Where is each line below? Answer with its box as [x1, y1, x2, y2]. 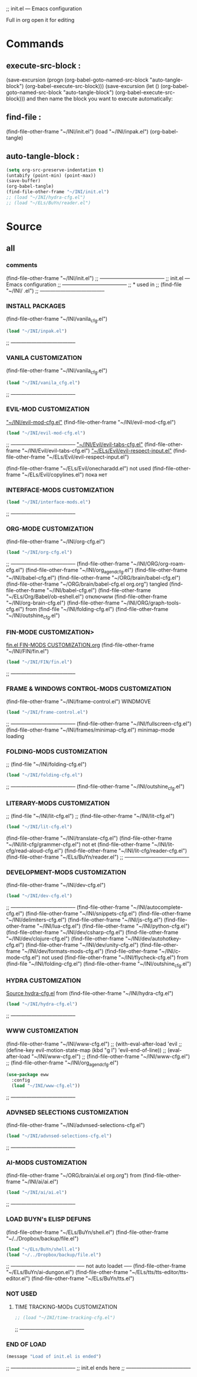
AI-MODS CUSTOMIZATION [6, 1158, 87, 1167]
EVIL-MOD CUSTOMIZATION [6, 405, 90, 413]
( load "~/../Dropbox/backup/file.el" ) [6, 1252, 101, 1258]
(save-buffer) [6, 178, 41, 184]
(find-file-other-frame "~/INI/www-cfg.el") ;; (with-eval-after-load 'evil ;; [6, 1040, 182, 1047]
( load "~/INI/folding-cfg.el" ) [6, 772, 83, 778]
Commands [6, 37, 64, 51]
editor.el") [6, 1275, 31, 1282]
